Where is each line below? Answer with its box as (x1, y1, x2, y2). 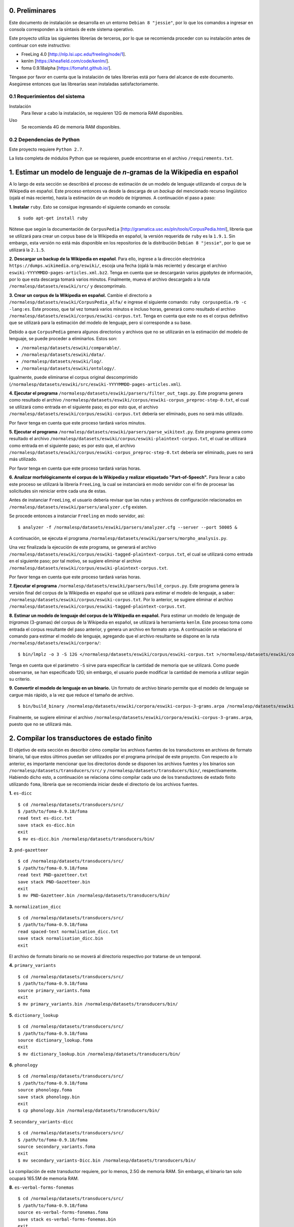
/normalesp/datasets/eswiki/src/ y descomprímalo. (9, 283, 127, 289)
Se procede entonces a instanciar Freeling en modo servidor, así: (9, 513, 145, 519)
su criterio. (9, 676, 31, 682)
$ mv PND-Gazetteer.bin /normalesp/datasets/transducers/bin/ (18, 893, 171, 898)
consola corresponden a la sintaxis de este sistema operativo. (9, 26, 134, 32)
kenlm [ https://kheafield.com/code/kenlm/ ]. (21, 58, 110, 64)
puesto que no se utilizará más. (9, 721, 73, 727)
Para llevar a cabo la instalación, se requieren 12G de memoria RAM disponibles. (21, 110, 184, 116)
